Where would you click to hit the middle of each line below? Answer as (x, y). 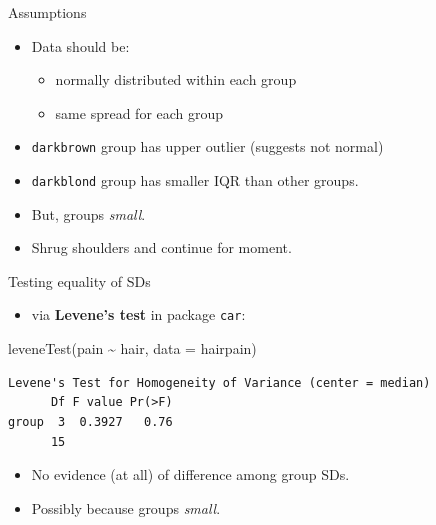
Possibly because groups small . (126, 507)
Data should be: (80, 45)
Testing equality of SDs (79, 280)
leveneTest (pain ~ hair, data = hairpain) (132, 348)
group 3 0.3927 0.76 (90, 421)
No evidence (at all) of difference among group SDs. (190, 474)
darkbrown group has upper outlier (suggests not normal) (207, 146)
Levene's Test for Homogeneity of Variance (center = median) (219, 382)
